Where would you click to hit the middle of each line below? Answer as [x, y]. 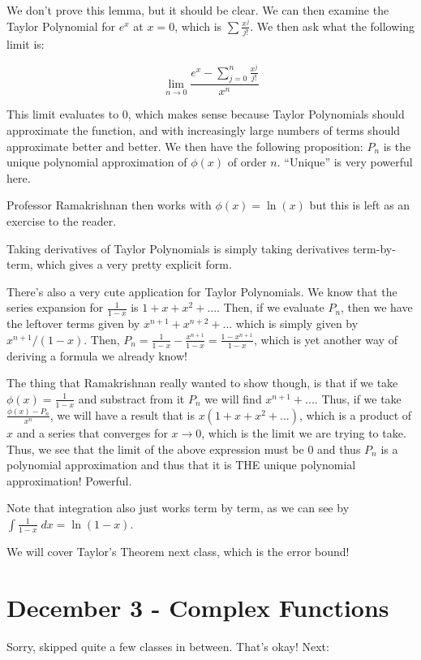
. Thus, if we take [358, 398]
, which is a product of [355, 414]
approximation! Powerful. [69, 480]
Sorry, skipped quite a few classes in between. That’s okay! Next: [168, 646]
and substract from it [131, 398]
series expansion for [55, 307]
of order [247, 162]
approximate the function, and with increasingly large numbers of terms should [204, 130]
